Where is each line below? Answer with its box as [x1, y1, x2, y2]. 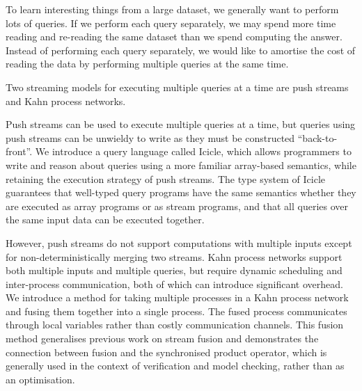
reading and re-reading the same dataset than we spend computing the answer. [6, 29, 343, 44]
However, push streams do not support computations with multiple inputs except [6, 235, 352, 250]
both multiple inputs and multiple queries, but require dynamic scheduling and [6, 263, 343, 278]
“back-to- [297, 130, 338, 145]
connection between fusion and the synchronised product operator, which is [6, 344, 327, 359]
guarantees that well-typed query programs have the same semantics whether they [6, 185, 356, 200]
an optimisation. [6, 372, 75, 386]
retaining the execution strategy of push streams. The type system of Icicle [6, 171, 326, 186]
